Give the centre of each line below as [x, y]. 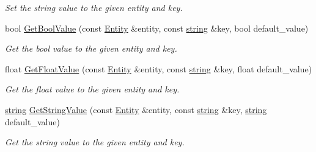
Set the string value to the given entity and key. [94, 7]
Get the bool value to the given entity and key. [91, 48]
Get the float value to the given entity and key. [92, 89]
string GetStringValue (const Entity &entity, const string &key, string [136, 109]
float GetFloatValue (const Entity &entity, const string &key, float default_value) [159, 68]
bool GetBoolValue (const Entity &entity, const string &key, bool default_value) [157, 28]
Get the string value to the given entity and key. [95, 142]
